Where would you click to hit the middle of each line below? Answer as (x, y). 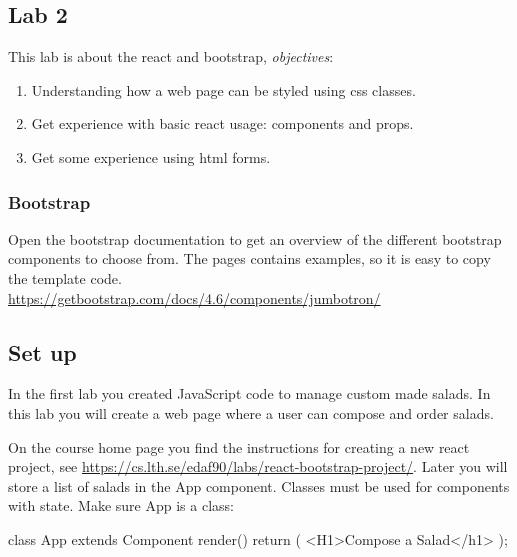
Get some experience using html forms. (151, 156)
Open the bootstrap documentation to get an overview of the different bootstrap (255, 238)
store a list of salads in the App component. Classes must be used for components (259, 485)
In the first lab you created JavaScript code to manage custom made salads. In (249, 393)
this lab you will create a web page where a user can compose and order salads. (251, 412)
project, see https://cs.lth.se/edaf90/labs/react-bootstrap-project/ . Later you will (258, 466)
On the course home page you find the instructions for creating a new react (239, 446)
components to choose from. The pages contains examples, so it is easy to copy (249, 258)
